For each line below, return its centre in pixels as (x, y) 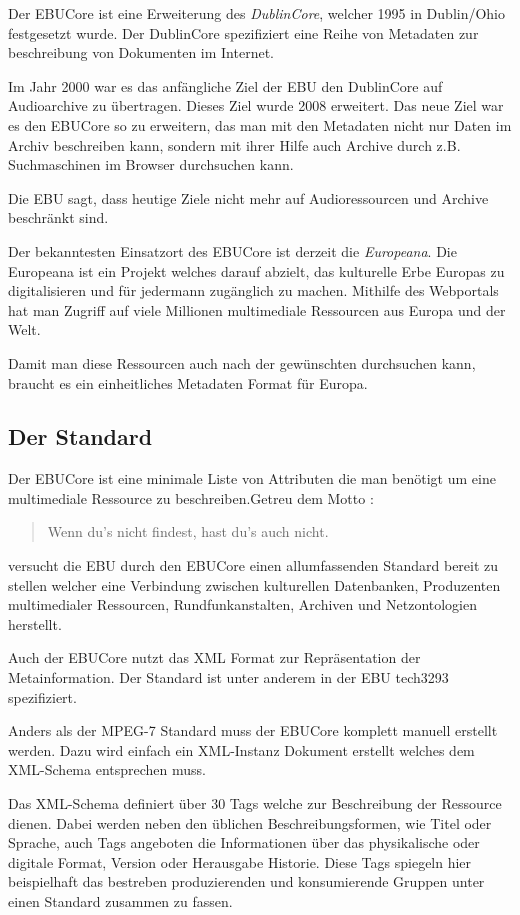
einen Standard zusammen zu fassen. (120, 900)
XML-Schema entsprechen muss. (107, 769)
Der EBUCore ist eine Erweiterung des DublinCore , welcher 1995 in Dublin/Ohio (257, 13)
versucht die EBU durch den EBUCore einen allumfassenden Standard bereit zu (253, 565)
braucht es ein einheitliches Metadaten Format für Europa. (188, 382)
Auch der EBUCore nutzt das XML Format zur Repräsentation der (214, 657)
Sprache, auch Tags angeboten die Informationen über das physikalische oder (244, 842)
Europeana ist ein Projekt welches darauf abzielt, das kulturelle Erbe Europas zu (256, 270)
